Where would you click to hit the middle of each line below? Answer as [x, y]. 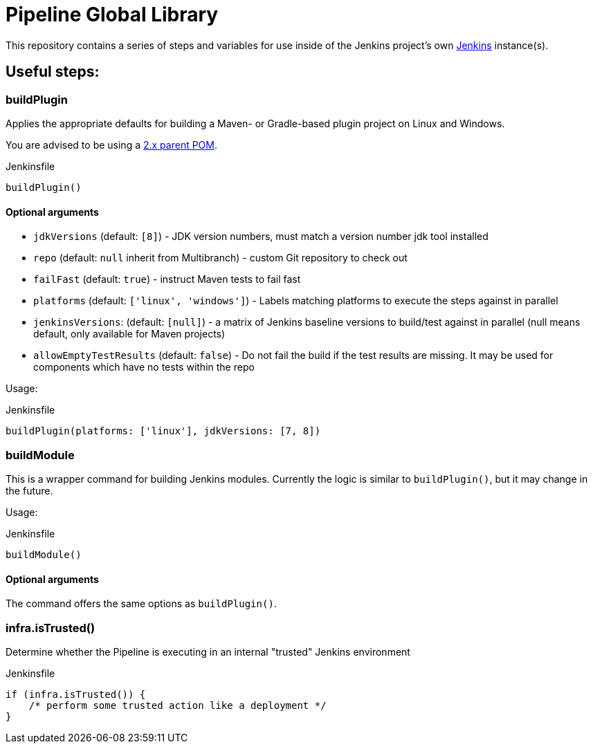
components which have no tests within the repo [144, 367]
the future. [29, 490]
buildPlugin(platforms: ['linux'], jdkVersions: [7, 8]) [163, 431]
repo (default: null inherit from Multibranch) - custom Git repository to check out [220, 258]
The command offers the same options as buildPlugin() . [141, 604]
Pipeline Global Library [112, 15]
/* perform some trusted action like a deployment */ [177, 705]
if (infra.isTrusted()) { [76, 694]
